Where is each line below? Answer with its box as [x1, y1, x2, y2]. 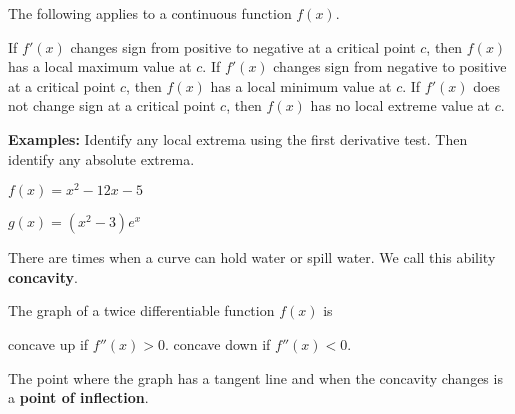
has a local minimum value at [210, 75, 392, 96]
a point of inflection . [8, 387, 149, 408]
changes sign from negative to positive [273, 56, 507, 77]
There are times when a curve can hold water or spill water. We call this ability [8, 247, 496, 268]
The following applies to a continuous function [8, 3, 292, 23]
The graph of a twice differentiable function [8, 300, 275, 321]
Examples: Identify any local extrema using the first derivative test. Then [8, 128, 468, 149]
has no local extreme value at [310, 95, 490, 116]
